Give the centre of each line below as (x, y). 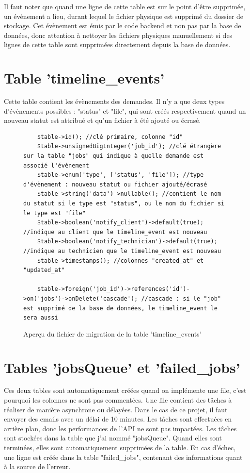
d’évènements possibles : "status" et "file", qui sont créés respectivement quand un (125, 110)
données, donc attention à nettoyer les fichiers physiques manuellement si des (118, 35)
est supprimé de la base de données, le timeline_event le (120, 308)
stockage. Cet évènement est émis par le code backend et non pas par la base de (123, 25)
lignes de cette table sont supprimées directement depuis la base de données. (117, 44)
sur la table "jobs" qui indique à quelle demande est (114, 156)
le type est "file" (55, 213)
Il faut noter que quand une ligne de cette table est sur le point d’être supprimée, (125, 6)
